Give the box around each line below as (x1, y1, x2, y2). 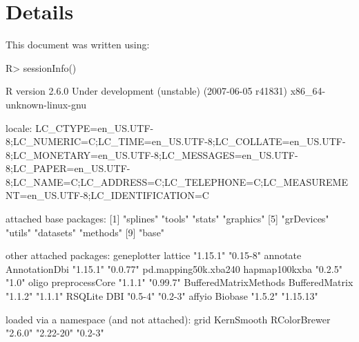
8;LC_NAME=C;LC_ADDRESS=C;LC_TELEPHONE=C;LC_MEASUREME (6, 174, 348, 189)
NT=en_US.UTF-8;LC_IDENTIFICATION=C (6, 188, 209, 202)
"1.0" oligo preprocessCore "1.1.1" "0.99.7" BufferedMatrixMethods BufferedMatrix (6, 275, 353, 289)
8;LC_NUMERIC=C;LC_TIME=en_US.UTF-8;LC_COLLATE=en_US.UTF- (6, 134, 346, 149)
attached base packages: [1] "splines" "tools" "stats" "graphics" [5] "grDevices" (6, 211, 329, 226)
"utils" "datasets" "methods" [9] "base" (6, 225, 165, 239)
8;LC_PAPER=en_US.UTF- (6, 161, 130, 175)
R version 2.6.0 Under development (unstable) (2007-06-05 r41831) (6, 84, 288, 98)
